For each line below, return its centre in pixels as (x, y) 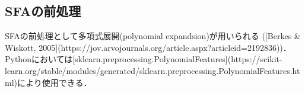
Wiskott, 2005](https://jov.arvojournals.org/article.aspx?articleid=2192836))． (148, 47)
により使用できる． (54, 82)
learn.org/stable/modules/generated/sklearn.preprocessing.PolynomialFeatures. (149, 70)
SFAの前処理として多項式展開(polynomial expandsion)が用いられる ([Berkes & (153, 36)
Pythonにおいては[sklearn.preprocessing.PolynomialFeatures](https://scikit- (144, 59)
